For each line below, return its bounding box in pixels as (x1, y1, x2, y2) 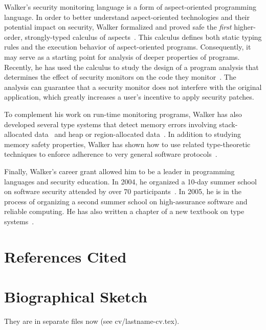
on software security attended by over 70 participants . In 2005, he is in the (4, 186, 242, 197)
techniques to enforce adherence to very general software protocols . (4, 149, 217, 159)
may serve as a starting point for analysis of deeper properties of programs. (4, 51, 240, 62)
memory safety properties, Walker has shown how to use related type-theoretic (4, 138, 251, 149)
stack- (219, 119, 238, 129)
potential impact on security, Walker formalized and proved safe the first (4, 21, 232, 32)
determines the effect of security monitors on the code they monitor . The (4, 72, 236, 82)
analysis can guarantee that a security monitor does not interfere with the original (4, 81, 262, 92)
